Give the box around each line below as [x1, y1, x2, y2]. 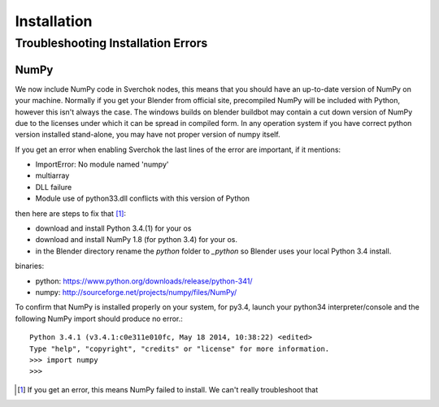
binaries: [15, 261, 45, 271]
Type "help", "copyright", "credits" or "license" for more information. [29, 344, 330, 353]
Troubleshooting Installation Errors [15, 36, 208, 50]
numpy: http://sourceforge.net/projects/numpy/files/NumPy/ [35, 287, 237, 297]
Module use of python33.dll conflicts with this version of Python [35, 193, 250, 203]
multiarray [35, 171, 70, 180]
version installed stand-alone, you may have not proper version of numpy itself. [15, 130, 280, 140]
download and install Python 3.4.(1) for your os [35, 223, 192, 233]
